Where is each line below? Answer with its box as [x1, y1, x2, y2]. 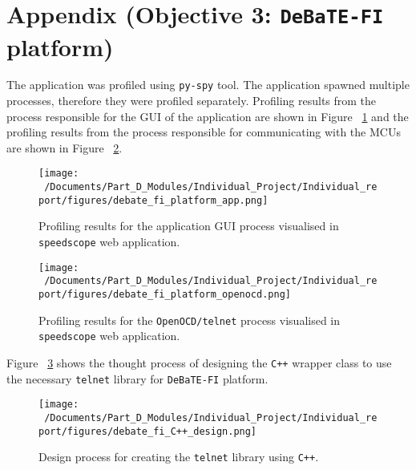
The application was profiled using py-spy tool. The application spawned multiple [6, 76, 410, 93]
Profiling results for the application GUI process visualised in [38, 217, 339, 234]
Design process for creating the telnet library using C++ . [38, 448, 319, 465]
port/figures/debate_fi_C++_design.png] [38, 425, 257, 437]
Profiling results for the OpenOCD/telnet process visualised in [38, 311, 341, 328]
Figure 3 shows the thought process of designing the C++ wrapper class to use [6, 354, 392, 371]
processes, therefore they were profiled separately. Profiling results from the [6, 92, 377, 109]
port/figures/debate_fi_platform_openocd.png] [38, 289, 291, 300]
